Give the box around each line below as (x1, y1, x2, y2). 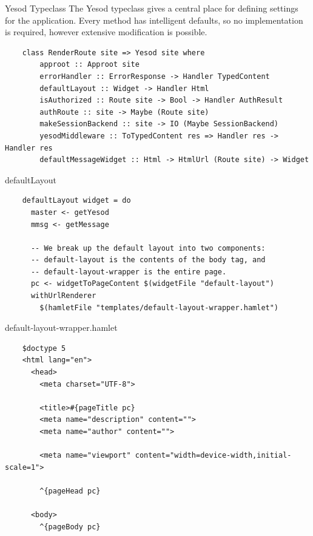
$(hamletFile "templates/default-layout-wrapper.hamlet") (39, 303, 279, 312)
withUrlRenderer (30, 291, 96, 300)
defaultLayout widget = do (22, 196, 131, 205)
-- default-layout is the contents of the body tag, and (30, 256, 266, 265)
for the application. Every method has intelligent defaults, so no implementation (5, 13, 303, 26)
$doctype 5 (22, 344, 66, 353)
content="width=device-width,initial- (135, 451, 292, 460)
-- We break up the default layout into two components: (30, 243, 266, 253)
